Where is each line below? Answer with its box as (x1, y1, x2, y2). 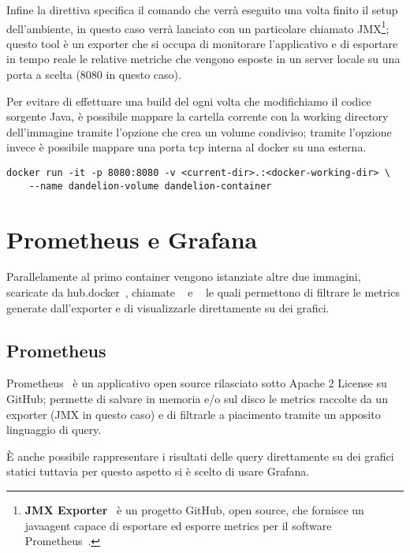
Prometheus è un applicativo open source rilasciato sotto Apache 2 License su (6, 375, 387, 391)
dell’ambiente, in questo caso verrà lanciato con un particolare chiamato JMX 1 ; (6, 17, 389, 36)
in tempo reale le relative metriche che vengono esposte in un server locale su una (6, 50, 401, 67)
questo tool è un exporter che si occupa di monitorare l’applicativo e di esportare (6, 35, 398, 51)
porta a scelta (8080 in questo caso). (6, 66, 181, 83)
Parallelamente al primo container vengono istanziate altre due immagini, (6, 268, 361, 285)
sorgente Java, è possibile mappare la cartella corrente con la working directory (6, 108, 389, 125)
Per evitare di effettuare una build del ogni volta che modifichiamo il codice (6, 92, 371, 109)
